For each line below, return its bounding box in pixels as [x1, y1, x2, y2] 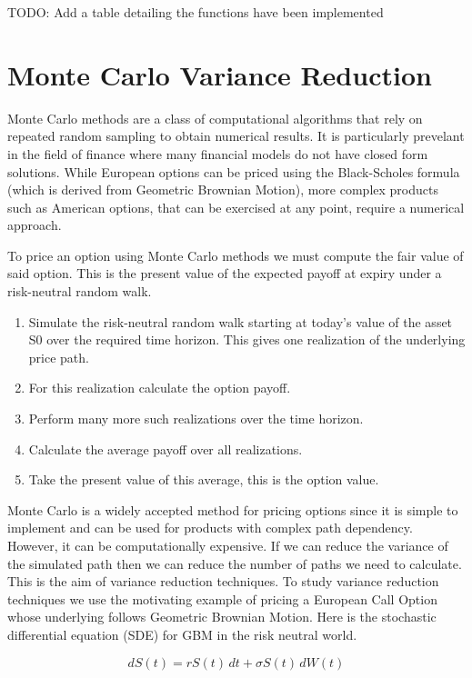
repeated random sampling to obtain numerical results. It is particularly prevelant [7, 126, 465, 145]
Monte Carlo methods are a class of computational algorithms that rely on [7, 108, 423, 127]
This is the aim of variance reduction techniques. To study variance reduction [7, 572, 439, 591]
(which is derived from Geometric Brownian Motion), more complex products [7, 180, 438, 199]
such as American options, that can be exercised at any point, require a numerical [7, 197, 465, 216]
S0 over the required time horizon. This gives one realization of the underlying [28, 330, 466, 349]
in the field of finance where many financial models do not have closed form [7, 144, 428, 163]
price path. [28, 347, 89, 366]
